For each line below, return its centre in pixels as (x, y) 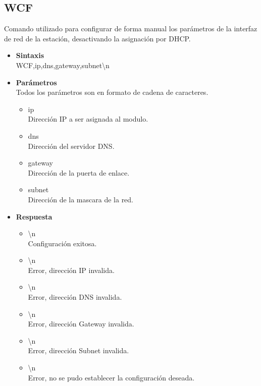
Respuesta (34, 216)
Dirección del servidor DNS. (71, 146)
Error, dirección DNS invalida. (75, 297)
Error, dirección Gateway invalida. (81, 324)
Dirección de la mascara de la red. (81, 199)
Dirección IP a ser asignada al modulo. (88, 119)
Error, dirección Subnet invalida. (79, 350)
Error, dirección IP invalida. (71, 270)
